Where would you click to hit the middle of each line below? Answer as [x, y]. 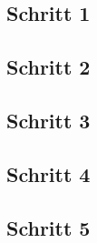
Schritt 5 [48, 227]
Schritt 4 [48, 173]
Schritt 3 [48, 120]
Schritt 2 [48, 67]
